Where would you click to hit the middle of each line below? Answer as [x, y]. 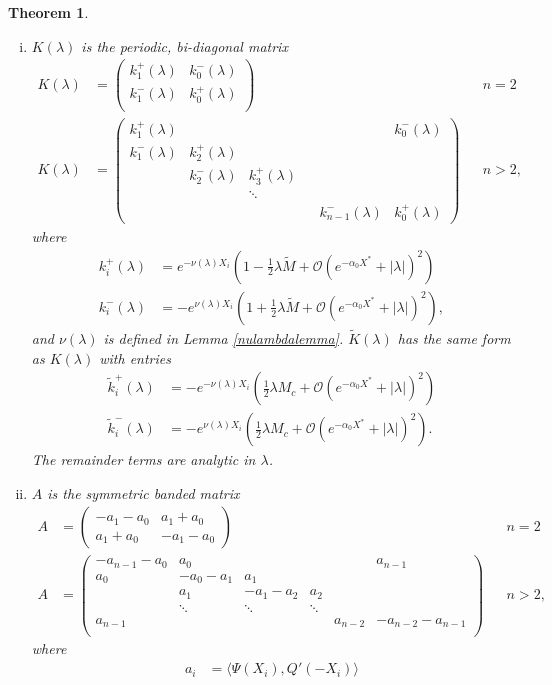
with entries [135, 357]
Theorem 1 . [48, 12]
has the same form [454, 337]
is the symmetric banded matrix [143, 492]
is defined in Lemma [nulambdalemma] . [223, 337]
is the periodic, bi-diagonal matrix [184, 45]
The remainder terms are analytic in [143, 459]
